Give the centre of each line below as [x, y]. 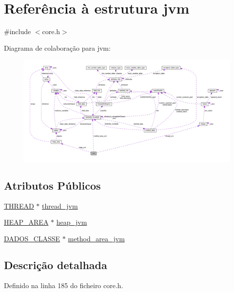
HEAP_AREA [26, 222]
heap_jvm [72, 222]
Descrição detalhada [56, 264]
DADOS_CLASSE [32, 238]
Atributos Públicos [52, 185]
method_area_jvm [96, 238]
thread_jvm [60, 205]
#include [18, 31]
